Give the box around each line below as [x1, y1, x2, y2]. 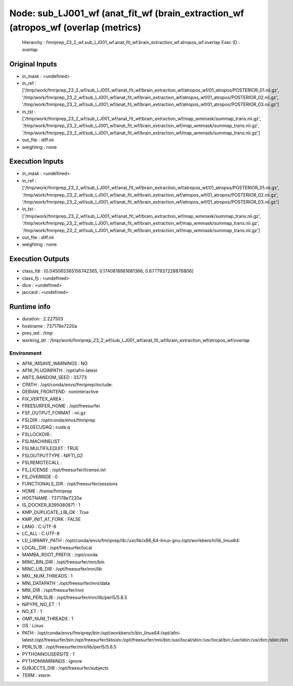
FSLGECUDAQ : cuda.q [22, 424, 70, 430]
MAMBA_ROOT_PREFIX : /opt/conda [22, 552, 98, 558]
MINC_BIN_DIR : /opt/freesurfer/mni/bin [22, 559, 105, 565]
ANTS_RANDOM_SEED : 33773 [22, 374, 87, 380]
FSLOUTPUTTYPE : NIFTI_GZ [22, 452, 83, 459]
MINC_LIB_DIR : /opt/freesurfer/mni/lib [22, 565, 102, 572]
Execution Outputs [9, 255, 70, 263]
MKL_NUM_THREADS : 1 [22, 573, 73, 579]
